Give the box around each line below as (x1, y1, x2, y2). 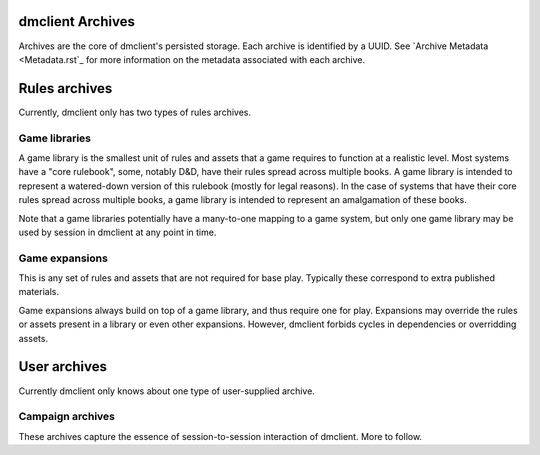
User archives (18, 358, 108, 375)
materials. (18, 286, 60, 298)
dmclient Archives (18, 13, 135, 30)
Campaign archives (18, 410, 115, 424)
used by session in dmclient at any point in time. (18, 226, 217, 238)
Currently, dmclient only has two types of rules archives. (18, 106, 252, 118)
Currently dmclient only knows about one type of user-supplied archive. (18, 385, 315, 397)
